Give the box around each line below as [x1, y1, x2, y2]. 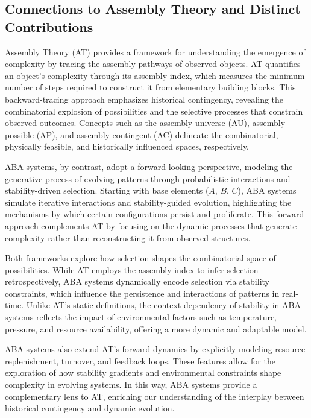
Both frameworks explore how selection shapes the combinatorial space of [5, 252, 276, 264]
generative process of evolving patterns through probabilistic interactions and [5, 172, 291, 185]
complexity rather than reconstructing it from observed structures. [5, 231, 251, 244]
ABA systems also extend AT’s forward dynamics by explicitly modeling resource [5, 343, 306, 355]
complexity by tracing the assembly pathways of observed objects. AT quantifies [5, 57, 301, 70]
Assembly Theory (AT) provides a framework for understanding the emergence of [5, 45, 306, 58]
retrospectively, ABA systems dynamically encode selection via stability [5, 275, 269, 288]
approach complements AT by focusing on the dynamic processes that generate [5, 219, 297, 232]
